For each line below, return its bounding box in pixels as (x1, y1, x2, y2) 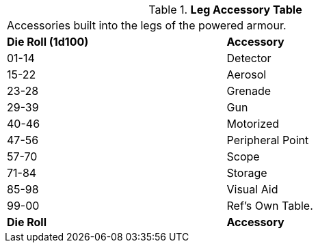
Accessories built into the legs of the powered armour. (7, 18, 287, 32)
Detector (226, 51, 271, 65)
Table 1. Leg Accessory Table (148, 3, 302, 16)
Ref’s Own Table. (226, 199, 313, 212)
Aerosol (226, 68, 267, 81)
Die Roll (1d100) (7, 35, 89, 49)
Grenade (226, 84, 271, 98)
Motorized (226, 117, 279, 130)
